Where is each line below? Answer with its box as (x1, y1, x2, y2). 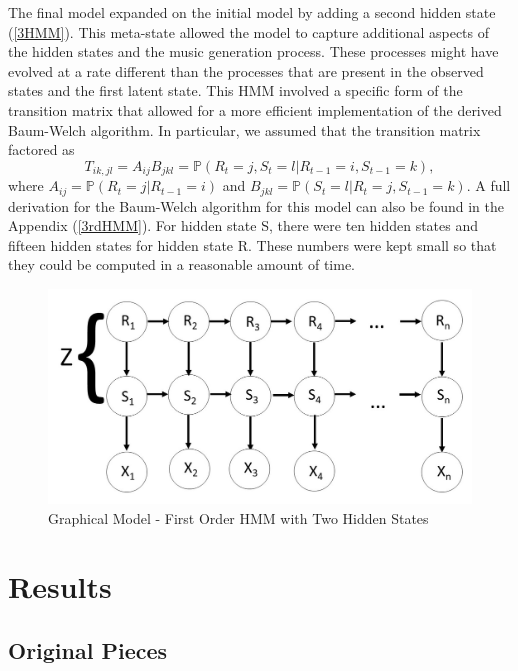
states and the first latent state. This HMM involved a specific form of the (8, 80, 463, 101)
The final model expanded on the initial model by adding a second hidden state (8, 2, 496, 22)
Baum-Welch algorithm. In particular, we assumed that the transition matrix (8, 119, 481, 140)
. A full (466, 175, 511, 196)
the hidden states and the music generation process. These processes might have (8, 41, 499, 62)
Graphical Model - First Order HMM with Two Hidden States (48, 507, 429, 528)
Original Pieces (8, 634, 168, 665)
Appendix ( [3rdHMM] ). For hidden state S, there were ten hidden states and (8, 215, 479, 236)
